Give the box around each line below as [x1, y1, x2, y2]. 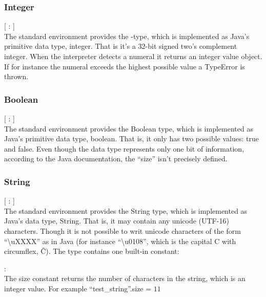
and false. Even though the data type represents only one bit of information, [4, 143, 244, 154]
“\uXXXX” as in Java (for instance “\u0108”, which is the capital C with [4, 235, 236, 246]
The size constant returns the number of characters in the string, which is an [4, 273, 245, 284]
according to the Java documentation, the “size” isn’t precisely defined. [4, 153, 228, 164]
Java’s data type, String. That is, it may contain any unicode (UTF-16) [4, 215, 229, 226]
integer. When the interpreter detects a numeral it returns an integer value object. [4, 51, 262, 61]
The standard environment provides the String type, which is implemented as [4, 205, 248, 216]
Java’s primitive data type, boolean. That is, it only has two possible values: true [4, 133, 259, 144]
